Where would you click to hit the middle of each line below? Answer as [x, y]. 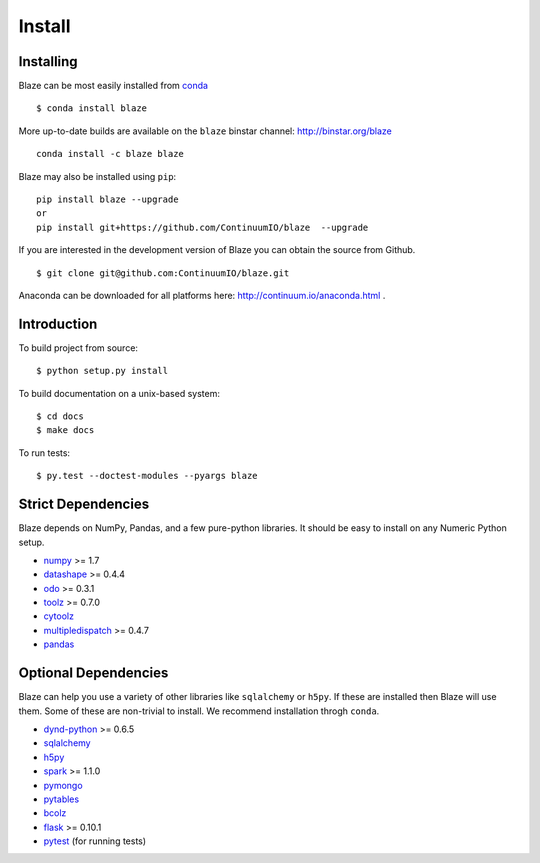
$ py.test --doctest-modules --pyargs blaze [147, 476]
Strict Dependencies [84, 504]
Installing [48, 61]
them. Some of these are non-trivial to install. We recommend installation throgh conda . [199, 711]
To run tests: [44, 452]
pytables [61, 799]
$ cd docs [60, 416]
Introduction [58, 323]
